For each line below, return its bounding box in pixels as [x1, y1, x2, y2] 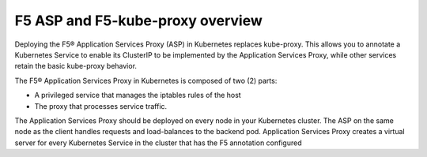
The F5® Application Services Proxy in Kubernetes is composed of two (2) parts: [14, 76, 278, 85]
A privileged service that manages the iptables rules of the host [34, 91, 241, 100]
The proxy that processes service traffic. [34, 101, 168, 110]
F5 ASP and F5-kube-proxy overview [14, 12, 263, 29]
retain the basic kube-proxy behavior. [14, 62, 138, 71]
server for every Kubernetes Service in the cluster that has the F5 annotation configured [14, 138, 302, 148]
